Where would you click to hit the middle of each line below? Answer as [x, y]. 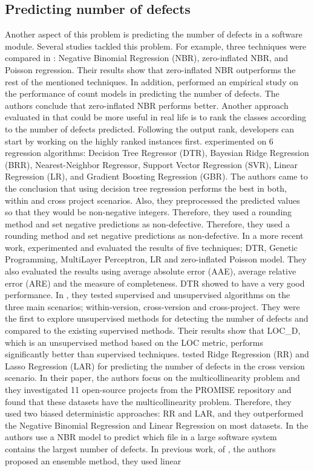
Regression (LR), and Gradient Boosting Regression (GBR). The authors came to [156, 176]
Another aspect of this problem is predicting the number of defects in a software [154, 34]
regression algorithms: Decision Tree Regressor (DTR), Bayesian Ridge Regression [157, 153]
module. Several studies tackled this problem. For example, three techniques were [156, 46]
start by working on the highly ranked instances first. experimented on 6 [139, 141]
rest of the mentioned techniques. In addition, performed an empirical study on [152, 81]
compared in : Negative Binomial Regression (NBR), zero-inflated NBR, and [147, 58]
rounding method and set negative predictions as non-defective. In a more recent [154, 235]
